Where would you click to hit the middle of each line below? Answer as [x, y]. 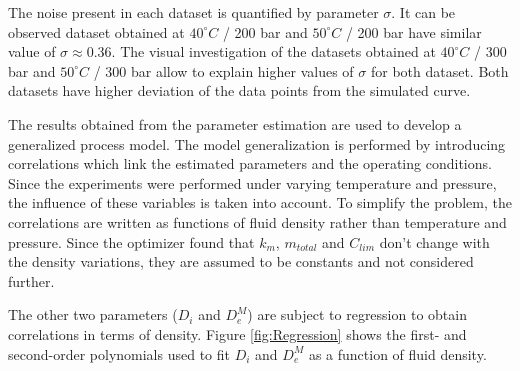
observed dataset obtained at [96, 31]
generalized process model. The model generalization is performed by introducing [257, 143]
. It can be [423, 12]
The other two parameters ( [93, 314]
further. [31, 280]
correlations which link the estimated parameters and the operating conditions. [250, 163]
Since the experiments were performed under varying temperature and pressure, [252, 182]
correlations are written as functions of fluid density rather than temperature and [257, 221]
